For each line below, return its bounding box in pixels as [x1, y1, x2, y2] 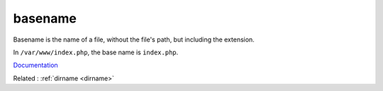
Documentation [13, 61, 58, 70]
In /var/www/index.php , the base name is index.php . [13, 48, 179, 56]
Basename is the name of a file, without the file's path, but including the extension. [13, 35, 255, 44]
